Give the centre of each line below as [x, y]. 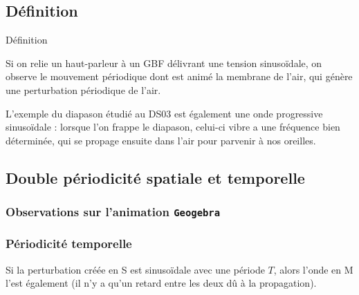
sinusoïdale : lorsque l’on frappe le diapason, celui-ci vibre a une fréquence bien [173, 127]
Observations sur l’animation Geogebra [113, 212]
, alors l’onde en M [313, 269]
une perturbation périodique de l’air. [83, 89]
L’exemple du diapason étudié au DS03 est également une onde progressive [164, 113]
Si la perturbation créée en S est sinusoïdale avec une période [135, 269]
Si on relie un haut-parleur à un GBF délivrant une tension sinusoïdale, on [164, 63]
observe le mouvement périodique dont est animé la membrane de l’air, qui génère [179, 76]
